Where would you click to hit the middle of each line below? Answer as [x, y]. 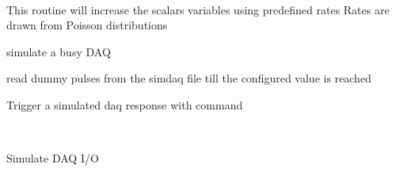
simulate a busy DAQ [59, 51]
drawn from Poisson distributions [87, 25]
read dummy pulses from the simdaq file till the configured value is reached [189, 78]
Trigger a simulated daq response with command [125, 104]
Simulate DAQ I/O [53, 158]
